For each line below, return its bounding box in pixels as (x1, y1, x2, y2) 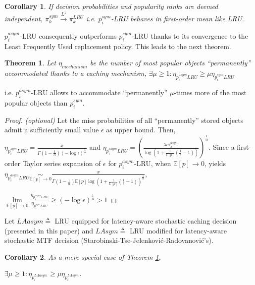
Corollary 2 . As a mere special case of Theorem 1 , (4, 251, 161, 262)
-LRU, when (134, 158, 171, 169)
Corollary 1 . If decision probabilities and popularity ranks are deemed (4, 1, 218, 11)
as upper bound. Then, (106, 124, 176, 135)
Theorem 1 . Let (4, 57, 56, 68)
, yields (204, 158, 226, 169)
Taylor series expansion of (22, 158, 101, 169)
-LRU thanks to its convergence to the (132, 30, 248, 41)
